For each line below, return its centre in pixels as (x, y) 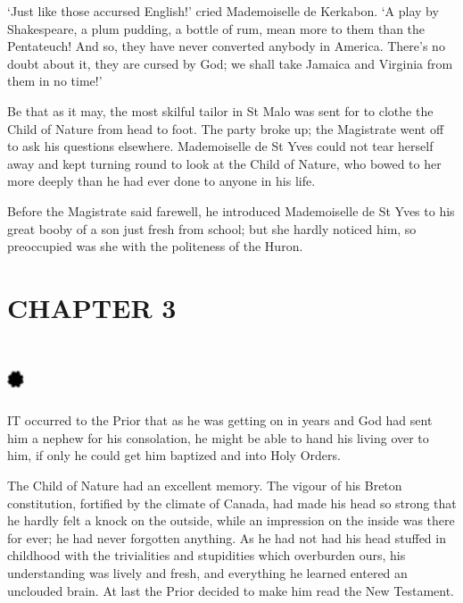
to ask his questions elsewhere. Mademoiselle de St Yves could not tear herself (220, 146)
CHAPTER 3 (92, 307)
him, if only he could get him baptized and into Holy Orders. (174, 455)
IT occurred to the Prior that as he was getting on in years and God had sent (220, 420)
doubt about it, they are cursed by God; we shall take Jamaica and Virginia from (230, 63)
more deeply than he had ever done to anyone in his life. (161, 181)
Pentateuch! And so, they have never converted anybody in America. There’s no (226, 46)
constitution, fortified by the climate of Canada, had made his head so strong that (232, 502)
